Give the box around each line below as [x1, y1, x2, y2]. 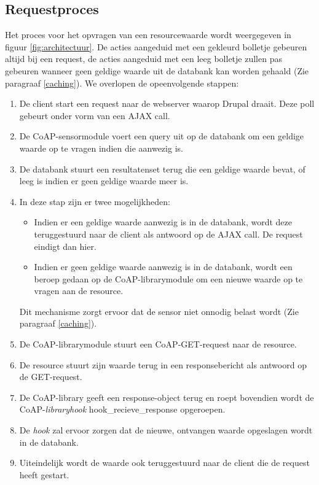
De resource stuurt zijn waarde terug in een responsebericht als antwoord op [19, 358, 307, 371]
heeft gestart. [19, 468, 69, 481]
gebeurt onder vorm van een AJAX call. [19, 109, 170, 122]
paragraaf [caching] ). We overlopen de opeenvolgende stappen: [5, 76, 239, 89]
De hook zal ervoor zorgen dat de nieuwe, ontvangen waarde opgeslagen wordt [19, 424, 313, 437]
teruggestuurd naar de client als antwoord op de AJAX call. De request [34, 227, 303, 240]
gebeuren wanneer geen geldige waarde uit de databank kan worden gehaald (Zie [5, 64, 309, 77]
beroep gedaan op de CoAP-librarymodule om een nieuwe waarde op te [34, 272, 303, 285]
